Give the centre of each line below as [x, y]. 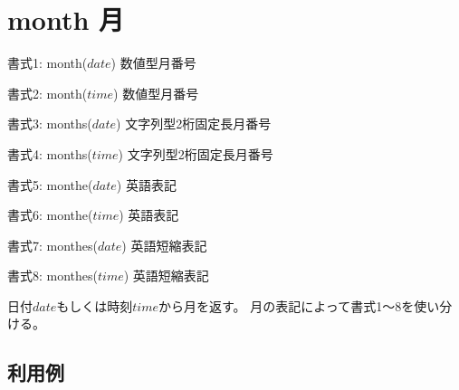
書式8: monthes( [53, 276]
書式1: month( [48, 63]
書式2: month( [48, 93]
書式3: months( [50, 124]
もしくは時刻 [95, 305]
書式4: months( [50, 153]
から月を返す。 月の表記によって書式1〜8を [287, 305]
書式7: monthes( [53, 245]
